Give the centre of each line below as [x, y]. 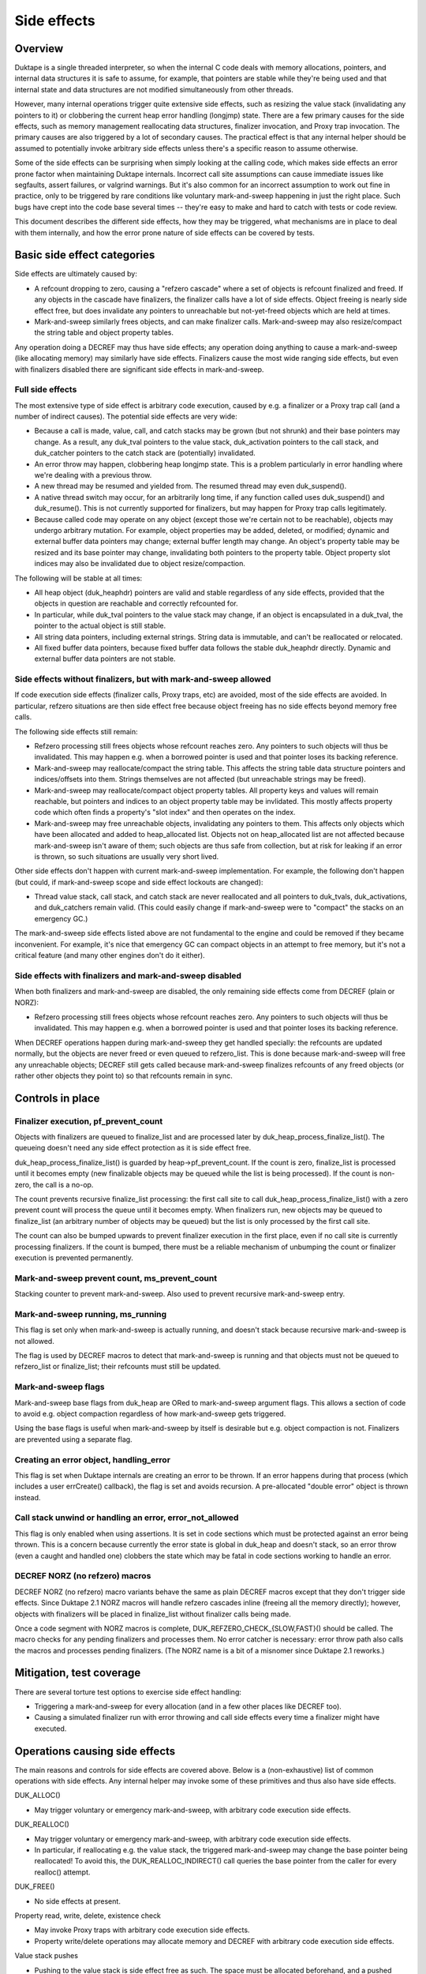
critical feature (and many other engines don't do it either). [110, 955]
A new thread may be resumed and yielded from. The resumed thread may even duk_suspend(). [191, 486]
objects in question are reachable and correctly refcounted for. [136, 603]
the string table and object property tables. [104, 332]
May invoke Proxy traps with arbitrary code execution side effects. [142, 1930]
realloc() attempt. [62, 1872]
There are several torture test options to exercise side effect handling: [128, 1692]
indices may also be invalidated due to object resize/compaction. [140, 564]
